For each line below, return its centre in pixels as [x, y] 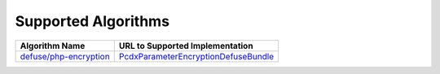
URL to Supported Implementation [186, 46]
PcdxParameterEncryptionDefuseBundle [196, 56]
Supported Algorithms [92, 21]
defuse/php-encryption [65, 56]
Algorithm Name [53, 46]
